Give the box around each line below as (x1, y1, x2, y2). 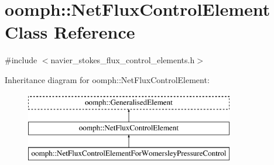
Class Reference (5, 20, 135, 44)
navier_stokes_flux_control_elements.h (50, 54, 195, 66)
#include (5, 54, 37, 66)
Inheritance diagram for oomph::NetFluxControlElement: (5, 73, 210, 85)
